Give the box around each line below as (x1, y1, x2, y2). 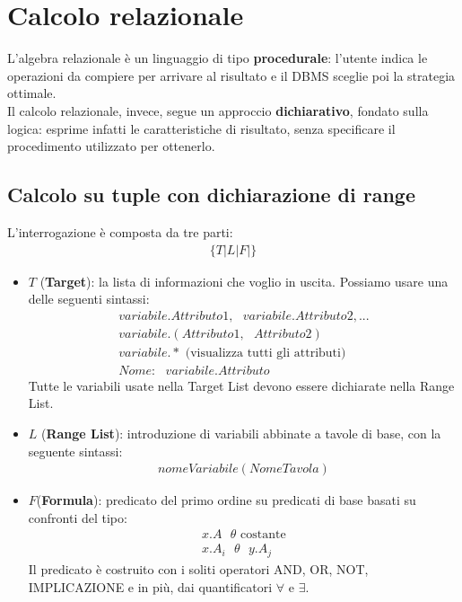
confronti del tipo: (28, 508, 127, 527)
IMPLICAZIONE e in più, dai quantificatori (28, 577, 273, 596)
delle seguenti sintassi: (28, 289, 150, 308)
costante (240, 528, 286, 542)
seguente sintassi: (28, 441, 123, 460)
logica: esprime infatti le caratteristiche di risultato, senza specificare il (7, 119, 396, 137)
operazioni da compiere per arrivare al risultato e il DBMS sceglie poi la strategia (7, 66, 456, 84)
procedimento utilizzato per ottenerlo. (7, 137, 215, 155)
